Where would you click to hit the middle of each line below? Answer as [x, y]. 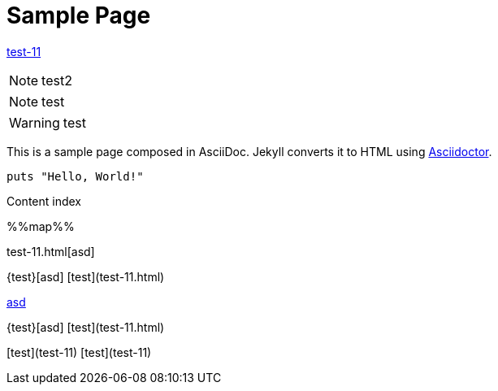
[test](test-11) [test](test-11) [79, 352]
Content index [44, 201]
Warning [35, 122]
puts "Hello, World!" [75, 176]
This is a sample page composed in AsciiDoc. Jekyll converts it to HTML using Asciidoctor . [249, 151]
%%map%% [41, 226]
